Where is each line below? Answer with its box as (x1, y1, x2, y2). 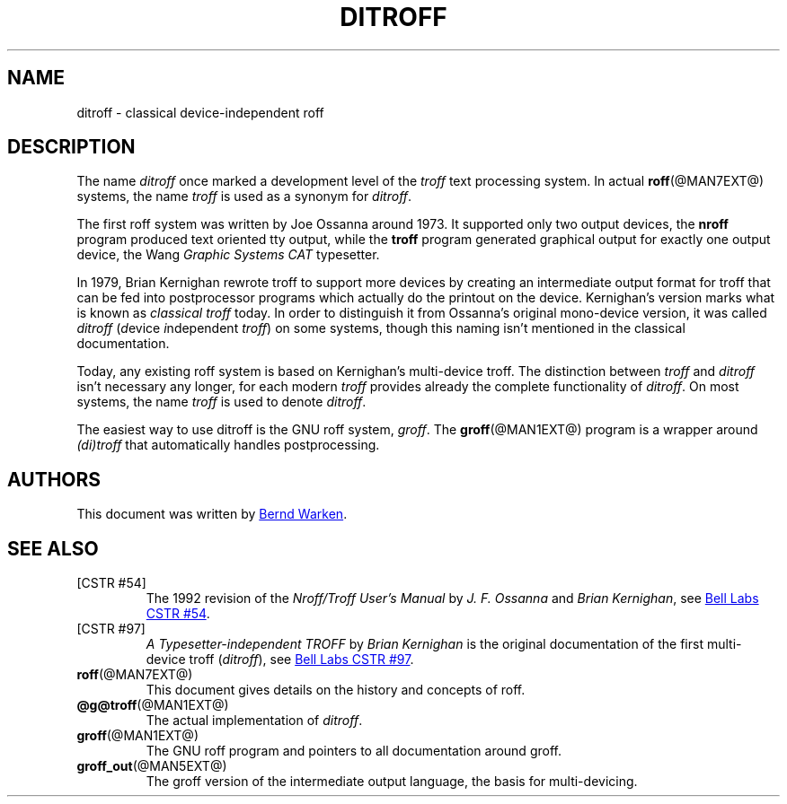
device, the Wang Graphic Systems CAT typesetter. (76, 247, 380, 263)
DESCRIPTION (7, 135, 136, 159)
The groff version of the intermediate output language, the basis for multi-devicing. (146, 773, 638, 790)
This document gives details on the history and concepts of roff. (146, 682, 526, 698)
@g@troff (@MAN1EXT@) (76, 697, 229, 713)
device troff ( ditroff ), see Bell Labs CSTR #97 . (146, 651, 414, 668)
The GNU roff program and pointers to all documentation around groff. (146, 743, 562, 759)
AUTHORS (7, 468, 102, 491)
